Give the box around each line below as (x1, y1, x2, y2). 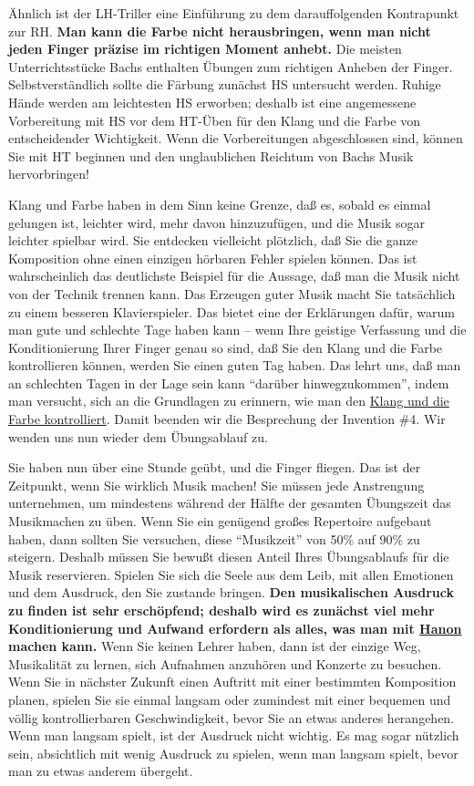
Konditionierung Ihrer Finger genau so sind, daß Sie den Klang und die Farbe (8, 337, 443, 357)
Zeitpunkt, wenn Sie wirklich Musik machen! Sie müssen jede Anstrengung (8, 475, 425, 494)
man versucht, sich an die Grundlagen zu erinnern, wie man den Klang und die (8, 391, 449, 410)
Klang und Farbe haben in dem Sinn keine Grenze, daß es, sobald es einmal (8, 194, 431, 213)
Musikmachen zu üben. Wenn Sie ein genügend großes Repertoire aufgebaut (8, 512, 432, 531)
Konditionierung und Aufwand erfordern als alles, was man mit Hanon (8, 618, 462, 637)
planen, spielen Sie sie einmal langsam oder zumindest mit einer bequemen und (8, 689, 451, 708)
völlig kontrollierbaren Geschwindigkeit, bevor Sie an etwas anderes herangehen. (8, 708, 455, 727)
